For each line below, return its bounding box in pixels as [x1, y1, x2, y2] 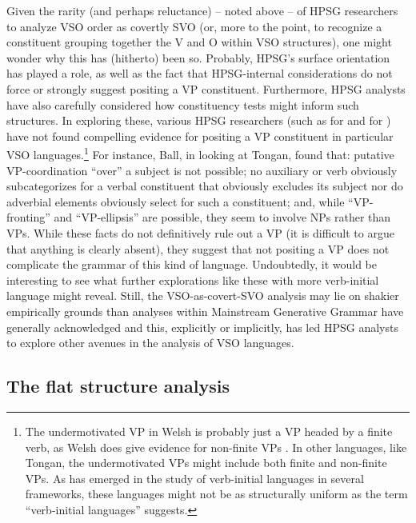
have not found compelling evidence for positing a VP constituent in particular [6, 127, 394, 144]
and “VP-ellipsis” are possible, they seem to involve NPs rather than [54, 209, 391, 226]
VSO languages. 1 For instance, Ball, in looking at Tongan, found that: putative [6, 144, 394, 162]
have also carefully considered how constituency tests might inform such [6, 96, 359, 113]
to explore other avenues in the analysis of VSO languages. [6, 334, 294, 351]
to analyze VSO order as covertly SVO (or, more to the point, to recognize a [6, 18, 382, 34]
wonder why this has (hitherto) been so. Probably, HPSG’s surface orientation [6, 49, 390, 66]
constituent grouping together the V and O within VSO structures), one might [6, 34, 392, 50]
